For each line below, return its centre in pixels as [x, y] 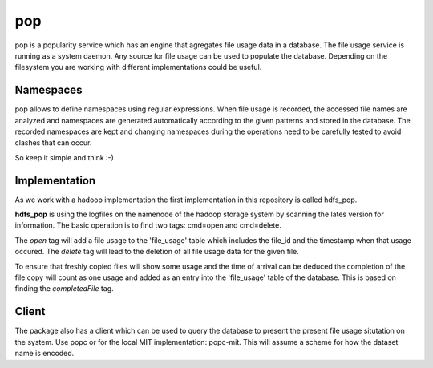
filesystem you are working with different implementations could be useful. [138, 67]
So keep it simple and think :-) [64, 157]
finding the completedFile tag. [64, 289]
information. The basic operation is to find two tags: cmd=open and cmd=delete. [148, 225]
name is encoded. [45, 354]
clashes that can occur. [53, 143]
